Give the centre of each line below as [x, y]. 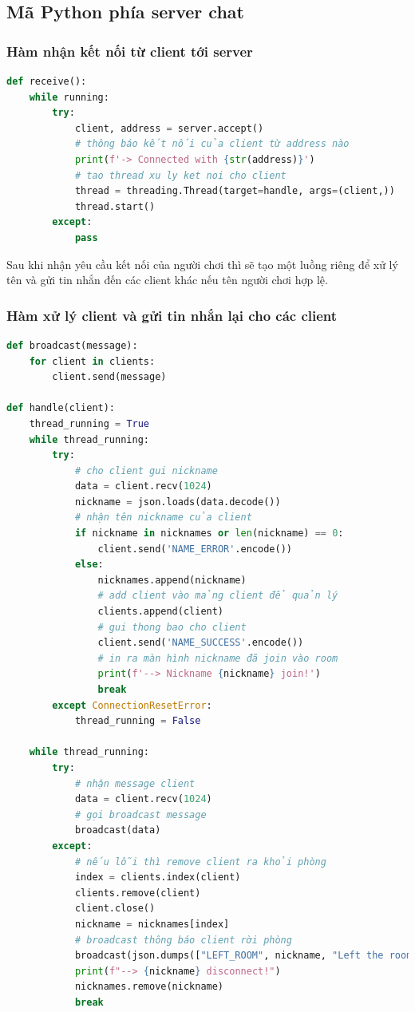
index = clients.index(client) [158, 878]
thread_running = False [138, 721]
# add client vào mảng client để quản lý [218, 596]
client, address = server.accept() [169, 128]
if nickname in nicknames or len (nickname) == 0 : [209, 534]
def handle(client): [61, 408]
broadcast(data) [118, 830]
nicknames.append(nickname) [172, 580]
